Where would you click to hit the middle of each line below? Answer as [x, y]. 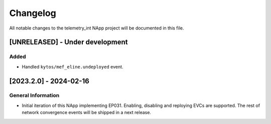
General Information [34, 95]
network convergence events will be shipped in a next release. [87, 112]
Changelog [33, 13]
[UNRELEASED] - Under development [69, 42]
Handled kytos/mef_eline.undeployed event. [73, 66]
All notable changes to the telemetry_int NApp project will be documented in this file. [97, 28]
